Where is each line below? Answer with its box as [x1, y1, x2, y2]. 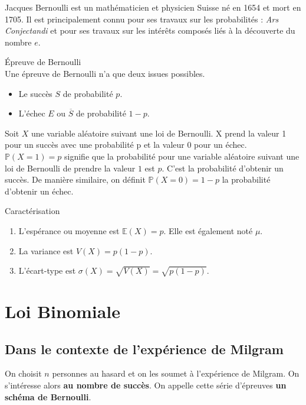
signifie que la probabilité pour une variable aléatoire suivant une [64, 150, 300, 162]
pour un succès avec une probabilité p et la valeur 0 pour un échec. [5, 138, 247, 151]
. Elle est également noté [163, 224, 253, 236]
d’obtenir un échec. [5, 184, 74, 197]
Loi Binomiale [5, 299, 121, 323]
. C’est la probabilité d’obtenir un [162, 161, 284, 174]
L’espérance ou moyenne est [18, 224, 120, 236]
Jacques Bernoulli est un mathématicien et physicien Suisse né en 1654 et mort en [5, 1, 301, 13]
